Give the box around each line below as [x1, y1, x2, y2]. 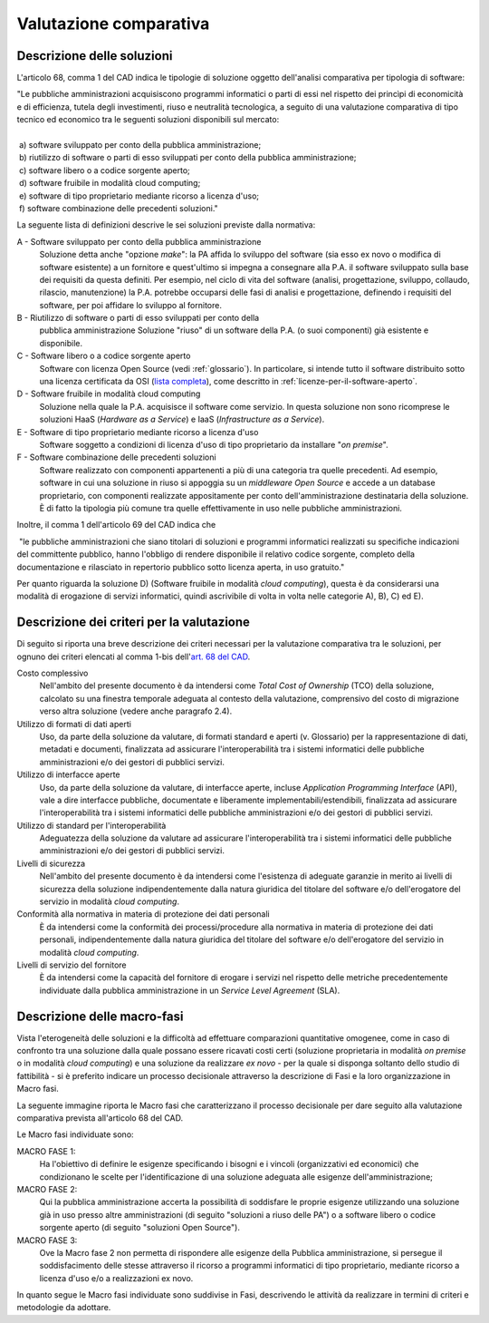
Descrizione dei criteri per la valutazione [16, 615, 251, 630]
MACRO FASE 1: [16, 1145, 76, 1156]
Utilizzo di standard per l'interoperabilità [16, 820, 167, 831]
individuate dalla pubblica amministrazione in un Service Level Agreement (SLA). [39, 985, 340, 996]
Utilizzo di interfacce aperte [16, 769, 121, 780]
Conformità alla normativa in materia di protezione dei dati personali [16, 909, 271, 919]
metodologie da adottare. [16, 1302, 111, 1313]
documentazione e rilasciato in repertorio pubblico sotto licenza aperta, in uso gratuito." [16, 561, 345, 572]
